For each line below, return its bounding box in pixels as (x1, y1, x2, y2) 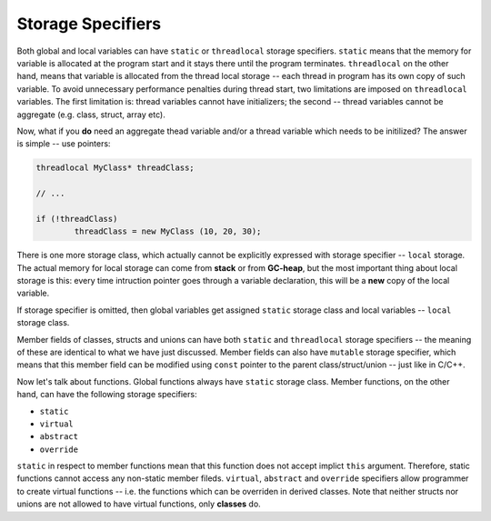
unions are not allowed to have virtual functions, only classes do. (16, 498, 261, 509)
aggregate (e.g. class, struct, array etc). (16, 109, 165, 120)
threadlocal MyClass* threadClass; (35, 163, 195, 173)
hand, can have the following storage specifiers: (16, 389, 197, 400)
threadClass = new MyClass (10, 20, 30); (74, 226, 262, 236)
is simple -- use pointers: (16, 138, 111, 149)
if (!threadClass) (35, 214, 118, 224)
